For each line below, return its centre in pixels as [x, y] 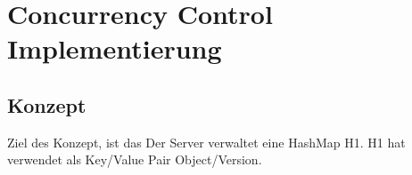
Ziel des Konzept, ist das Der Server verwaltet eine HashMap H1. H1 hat [206, 142]
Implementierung [115, 48]
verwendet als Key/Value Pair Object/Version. [135, 159]
